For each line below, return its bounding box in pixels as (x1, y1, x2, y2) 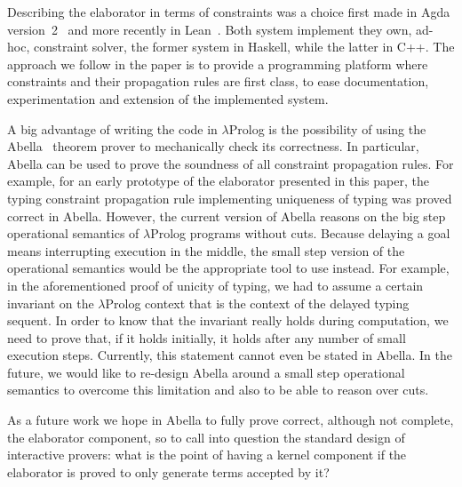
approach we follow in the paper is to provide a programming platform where (7, 54, 428, 73)
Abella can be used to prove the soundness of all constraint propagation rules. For (7, 154, 454, 172)
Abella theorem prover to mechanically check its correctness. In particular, (7, 137, 419, 156)
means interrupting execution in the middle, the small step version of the (7, 241, 405, 259)
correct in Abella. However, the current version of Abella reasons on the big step (7, 206, 446, 225)
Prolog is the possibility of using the (228, 119, 426, 138)
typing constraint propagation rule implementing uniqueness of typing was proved (7, 188, 452, 207)
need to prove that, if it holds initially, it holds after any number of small (7, 328, 406, 347)
